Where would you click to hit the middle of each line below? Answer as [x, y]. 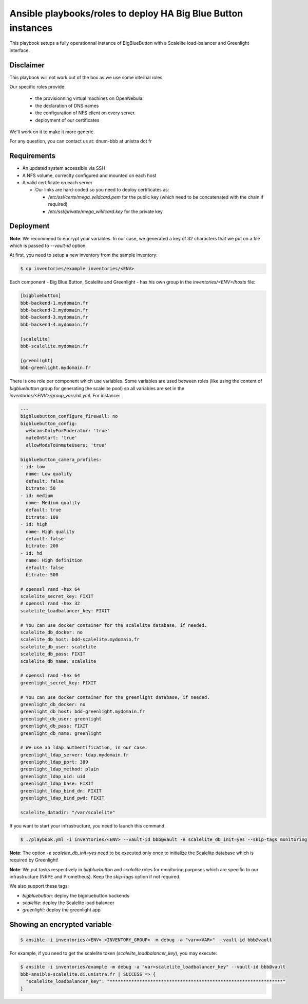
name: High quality [50, 532]
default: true [44, 510]
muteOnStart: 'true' [52, 438]
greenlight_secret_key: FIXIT [58, 683]
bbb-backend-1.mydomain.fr [54, 303]
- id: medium [37, 496]
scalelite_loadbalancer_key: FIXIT [65, 611]
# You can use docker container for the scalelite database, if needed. [114, 625]
